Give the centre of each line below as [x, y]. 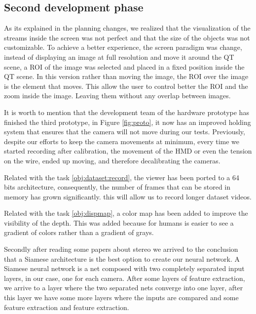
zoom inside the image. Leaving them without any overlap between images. [117, 96]
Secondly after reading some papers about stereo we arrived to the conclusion [121, 249]
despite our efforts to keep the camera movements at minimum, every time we [122, 141]
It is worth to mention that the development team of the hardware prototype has [127, 112]
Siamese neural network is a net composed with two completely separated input [124, 268]
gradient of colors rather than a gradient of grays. [79, 232]
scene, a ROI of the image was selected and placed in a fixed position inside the [124, 66]
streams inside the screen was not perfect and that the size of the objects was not [127, 37]
